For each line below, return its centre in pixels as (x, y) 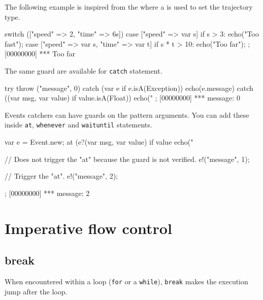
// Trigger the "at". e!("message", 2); (61, 176)
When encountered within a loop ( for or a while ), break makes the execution (126, 281)
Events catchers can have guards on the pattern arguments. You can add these (127, 114)
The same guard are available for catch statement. (84, 70)
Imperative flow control (88, 228)
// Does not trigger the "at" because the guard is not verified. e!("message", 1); (127, 159)
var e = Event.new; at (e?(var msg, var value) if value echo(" (99, 142)
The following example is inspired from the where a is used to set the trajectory (129, 7)
